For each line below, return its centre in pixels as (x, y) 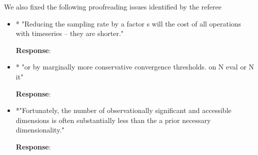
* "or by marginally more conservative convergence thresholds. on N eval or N (135, 67)
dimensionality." (40, 130)
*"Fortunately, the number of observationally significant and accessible (123, 110)
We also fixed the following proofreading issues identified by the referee (113, 6)
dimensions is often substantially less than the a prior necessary (113, 120)
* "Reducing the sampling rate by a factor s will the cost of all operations (128, 23)
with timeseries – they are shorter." (70, 33)
